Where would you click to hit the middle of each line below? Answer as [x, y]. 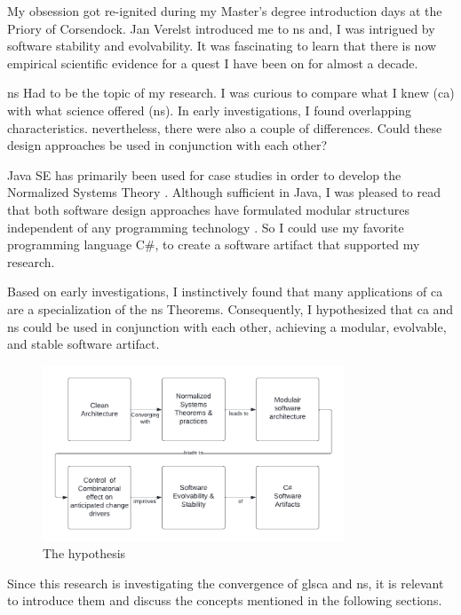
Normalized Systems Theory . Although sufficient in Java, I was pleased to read [224, 192]
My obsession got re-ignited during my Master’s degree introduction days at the [225, 11]
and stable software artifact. [83, 344]
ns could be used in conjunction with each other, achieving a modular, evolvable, [227, 326]
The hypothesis [84, 553]
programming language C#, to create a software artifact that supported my [214, 244]
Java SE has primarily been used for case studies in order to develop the [204, 174]
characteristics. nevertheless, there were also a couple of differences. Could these [225, 127]
